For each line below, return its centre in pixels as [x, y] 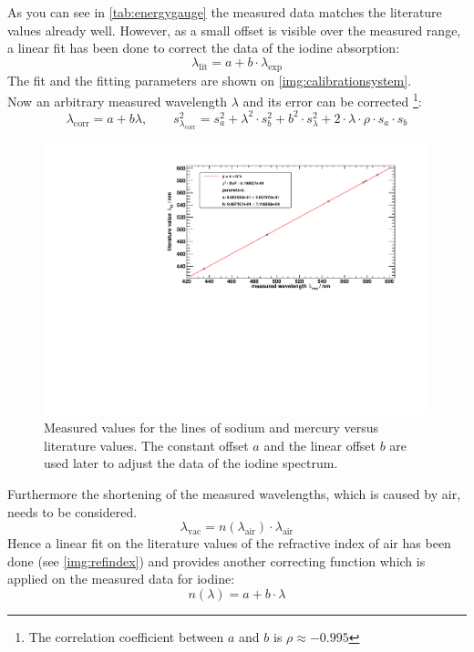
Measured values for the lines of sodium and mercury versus [211, 428]
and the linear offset [320, 445]
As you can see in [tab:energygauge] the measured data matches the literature [225, 12]
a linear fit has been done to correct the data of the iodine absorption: [204, 48]
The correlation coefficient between [126, 637]
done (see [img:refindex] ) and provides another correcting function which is [216, 560]
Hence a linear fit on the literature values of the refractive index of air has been [229, 543]
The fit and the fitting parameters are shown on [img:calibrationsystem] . [210, 80]
